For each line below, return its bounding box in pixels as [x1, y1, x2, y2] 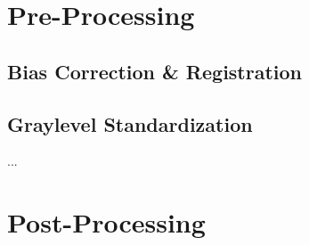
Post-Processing [7, 204, 206, 241]
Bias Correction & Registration [7, 57, 303, 85]
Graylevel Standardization [7, 110, 253, 137]
